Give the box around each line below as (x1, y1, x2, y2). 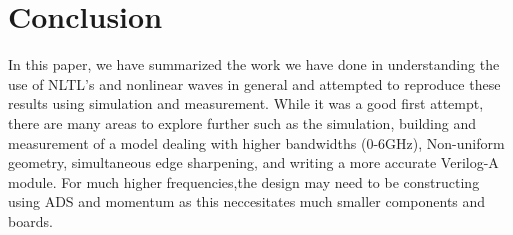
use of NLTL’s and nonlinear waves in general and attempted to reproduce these (8, 73, 501, 94)
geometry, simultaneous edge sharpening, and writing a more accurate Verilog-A (8, 152, 499, 173)
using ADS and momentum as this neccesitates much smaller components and (8, 191, 486, 212)
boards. (8, 210, 53, 231)
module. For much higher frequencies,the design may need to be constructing (8, 171, 480, 192)
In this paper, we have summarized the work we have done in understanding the (8, 54, 500, 75)
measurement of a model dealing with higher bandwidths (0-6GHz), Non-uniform (8, 132, 505, 153)
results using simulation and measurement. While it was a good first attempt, (8, 93, 484, 114)
